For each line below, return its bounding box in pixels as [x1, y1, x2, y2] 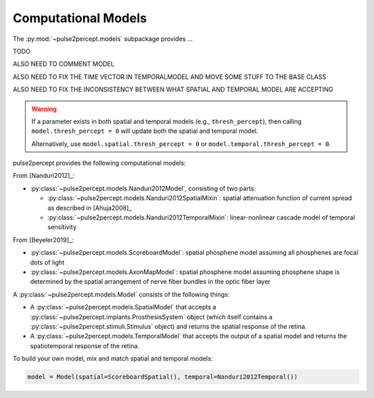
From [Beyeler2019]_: [12, 235, 74, 244]
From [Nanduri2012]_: [12, 172, 75, 180]
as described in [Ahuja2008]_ [47, 203, 132, 212]
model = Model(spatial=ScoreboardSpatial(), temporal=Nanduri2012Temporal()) [27, 373, 298, 381]
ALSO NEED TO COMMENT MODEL [12, 60, 114, 69]
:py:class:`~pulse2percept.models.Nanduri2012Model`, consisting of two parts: [30, 184, 256, 192]
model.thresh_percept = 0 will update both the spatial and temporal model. [31, 127, 259, 135]
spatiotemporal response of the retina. [30, 341, 140, 350]
